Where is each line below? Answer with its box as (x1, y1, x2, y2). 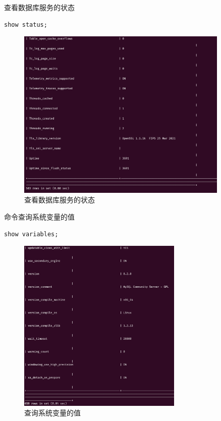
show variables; (4, 230, 59, 238)
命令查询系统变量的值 (4, 212, 75, 222)
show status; (4, 21, 47, 28)
